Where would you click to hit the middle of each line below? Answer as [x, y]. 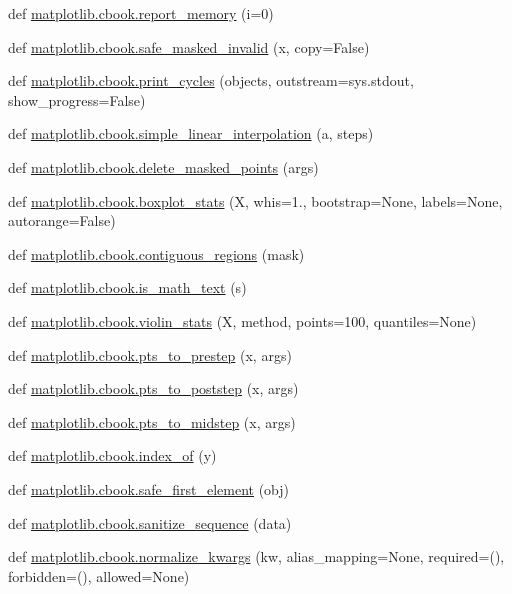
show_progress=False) [77, 99]
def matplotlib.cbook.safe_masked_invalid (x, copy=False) [189, 46]
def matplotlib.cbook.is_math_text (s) [127, 287]
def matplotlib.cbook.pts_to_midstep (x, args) [152, 421]
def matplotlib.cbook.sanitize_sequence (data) [150, 522]
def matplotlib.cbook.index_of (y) [112, 455]
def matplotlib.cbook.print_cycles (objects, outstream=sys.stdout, [211, 80]
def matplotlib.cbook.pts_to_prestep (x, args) [150, 354]
